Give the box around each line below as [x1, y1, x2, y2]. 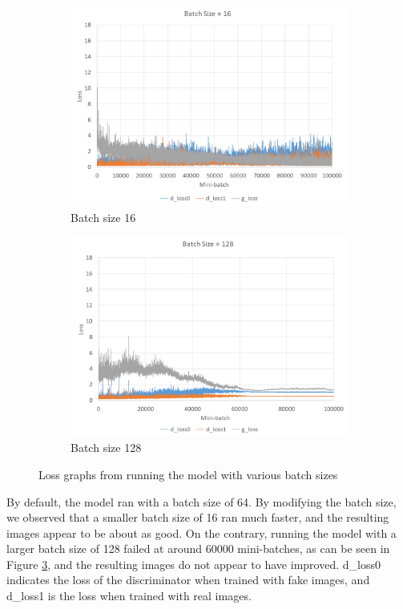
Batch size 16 [71, 208, 136, 225]
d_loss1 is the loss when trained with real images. [6, 587, 252, 604]
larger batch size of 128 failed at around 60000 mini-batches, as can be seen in [6, 540, 390, 557]
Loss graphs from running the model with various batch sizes [38, 466, 338, 482]
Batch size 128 [71, 439, 142, 456]
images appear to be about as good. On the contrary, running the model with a [6, 524, 397, 541]
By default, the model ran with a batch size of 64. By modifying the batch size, [6, 493, 397, 510]
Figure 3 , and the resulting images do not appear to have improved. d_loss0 [6, 555, 381, 572]
